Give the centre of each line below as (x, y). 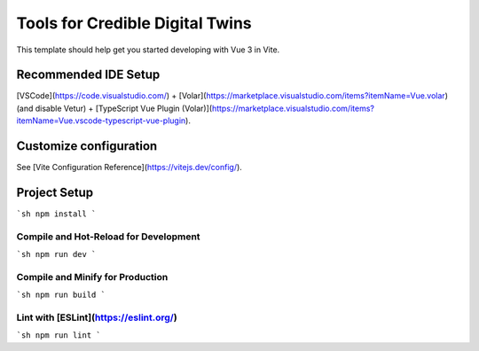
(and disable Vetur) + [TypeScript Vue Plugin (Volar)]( (114, 108)
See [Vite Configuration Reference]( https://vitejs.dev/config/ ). (130, 168)
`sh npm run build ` (61, 295)
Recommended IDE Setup (88, 75)
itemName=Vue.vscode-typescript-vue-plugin (101, 121)
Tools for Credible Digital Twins (134, 23)
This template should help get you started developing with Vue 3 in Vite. (148, 50)
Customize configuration (87, 146)
